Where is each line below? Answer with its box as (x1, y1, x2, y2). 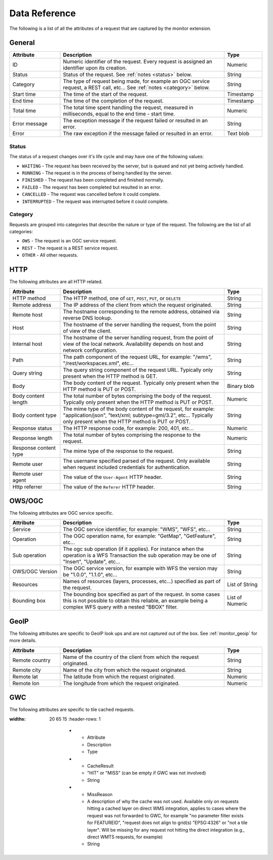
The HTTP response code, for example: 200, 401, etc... (63, 424, 194, 432)
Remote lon (12, 679, 40, 687)
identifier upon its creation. (63, 64, 127, 71)
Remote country (12, 657, 51, 664)
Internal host (12, 340, 42, 347)
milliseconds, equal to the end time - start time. (63, 111, 175, 118)
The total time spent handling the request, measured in (63, 104, 194, 111)
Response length (12, 434, 53, 441)
